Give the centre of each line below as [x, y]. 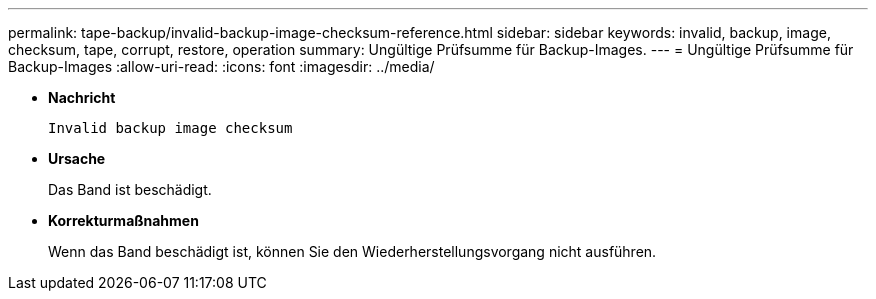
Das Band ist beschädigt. [130, 189]
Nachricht [82, 97]
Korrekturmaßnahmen [123, 220]
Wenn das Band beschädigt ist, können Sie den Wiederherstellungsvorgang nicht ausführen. [352, 251]
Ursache [77, 158]
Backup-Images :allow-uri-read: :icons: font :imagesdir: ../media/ [221, 66]
